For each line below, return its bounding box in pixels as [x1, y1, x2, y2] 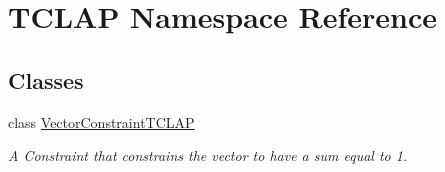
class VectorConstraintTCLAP [8, 111, 195, 132]
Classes [8, 64, 84, 95]
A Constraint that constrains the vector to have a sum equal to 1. [8, 145, 408, 166]
